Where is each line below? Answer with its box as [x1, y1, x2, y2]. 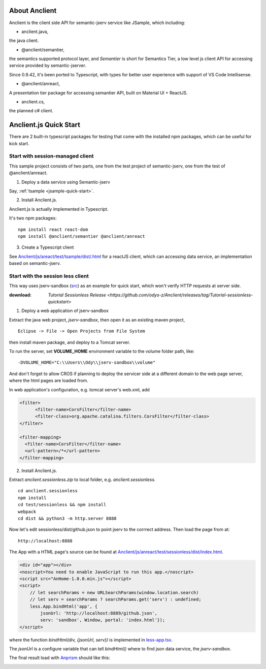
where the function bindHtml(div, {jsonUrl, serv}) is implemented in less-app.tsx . [9, 637, 173, 642]
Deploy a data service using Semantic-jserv [21, 179, 110, 185]
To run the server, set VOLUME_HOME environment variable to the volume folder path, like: [9, 349, 195, 354]
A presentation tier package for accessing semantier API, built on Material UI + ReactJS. [9, 90, 188, 96]
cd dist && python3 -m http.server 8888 [18, 516, 117, 521]
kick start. [9, 140, 30, 146]
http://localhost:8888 [18, 538, 73, 543]
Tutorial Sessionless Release [48, 292, 106, 298]
